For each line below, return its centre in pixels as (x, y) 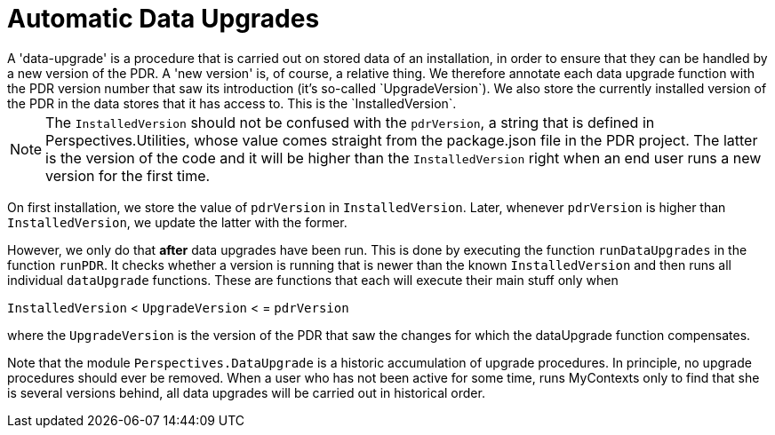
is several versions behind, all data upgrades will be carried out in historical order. (246, 392)
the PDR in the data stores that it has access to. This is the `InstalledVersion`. (232, 103)
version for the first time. (128, 175)
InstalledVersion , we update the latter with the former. (177, 222)
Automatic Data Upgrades (164, 19)
